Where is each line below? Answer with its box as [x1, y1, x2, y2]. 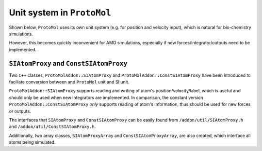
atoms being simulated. [9, 139, 56, 145]
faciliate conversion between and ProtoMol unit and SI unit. [9, 79, 130, 85]
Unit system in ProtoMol [9, 7, 111, 18]
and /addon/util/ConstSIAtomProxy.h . [9, 124, 96, 130]
